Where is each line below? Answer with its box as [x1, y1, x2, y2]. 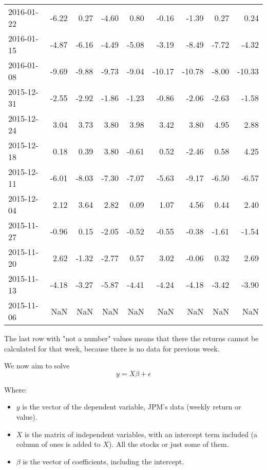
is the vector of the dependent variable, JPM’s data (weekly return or [22, 401, 241, 412]
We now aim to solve [4, 360, 70, 371]
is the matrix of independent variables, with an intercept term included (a [25, 428, 258, 439]
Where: [4, 384, 27, 395]
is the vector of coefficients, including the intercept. [23, 456, 184, 466]
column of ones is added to [16, 439, 101, 449]
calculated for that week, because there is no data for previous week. [4, 343, 220, 354]
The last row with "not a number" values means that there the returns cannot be [4, 333, 259, 343]
